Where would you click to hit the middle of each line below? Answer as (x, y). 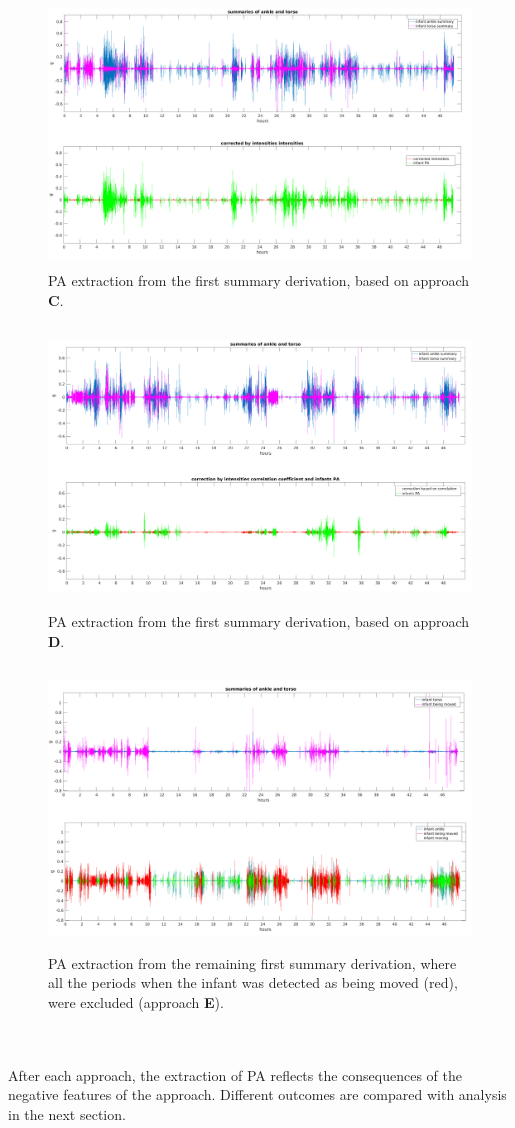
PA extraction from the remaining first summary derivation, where (252, 962)
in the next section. (67, 1113)
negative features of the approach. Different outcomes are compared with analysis (257, 1094)
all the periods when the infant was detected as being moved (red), (253, 982)
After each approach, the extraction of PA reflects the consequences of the (235, 1074)
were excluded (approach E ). (136, 1001)
